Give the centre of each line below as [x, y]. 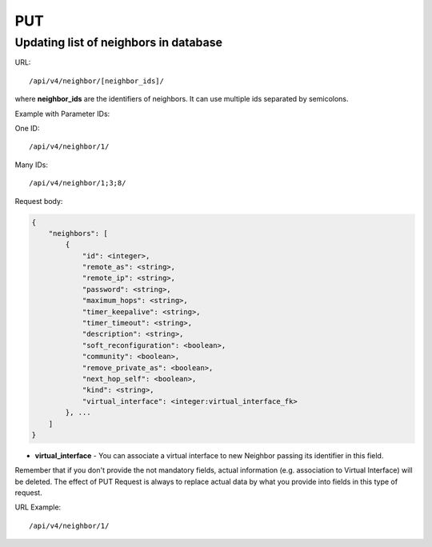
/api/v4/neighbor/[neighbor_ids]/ [96, 81]
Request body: [39, 201]
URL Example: [38, 507]
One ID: [27, 128]
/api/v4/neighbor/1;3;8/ [78, 183]
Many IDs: [31, 165]
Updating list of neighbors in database [119, 42]
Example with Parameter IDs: [62, 114]
